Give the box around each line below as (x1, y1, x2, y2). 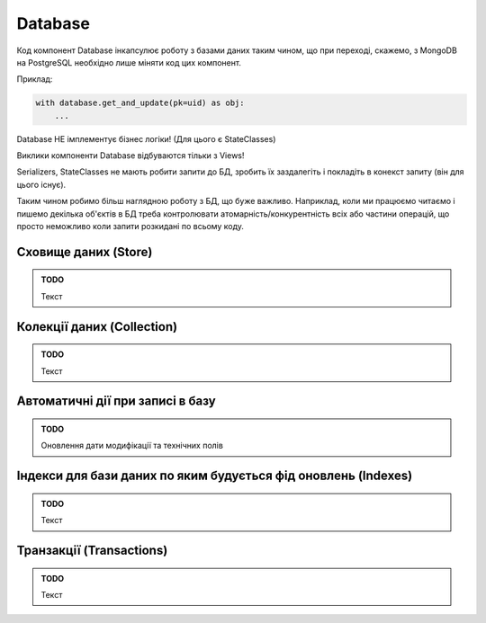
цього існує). (16, 179, 67, 190)
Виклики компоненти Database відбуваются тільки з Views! (16, 150, 245, 161)
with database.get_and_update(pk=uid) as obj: (35, 98, 245, 108)
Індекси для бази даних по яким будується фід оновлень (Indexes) (16, 468, 413, 484)
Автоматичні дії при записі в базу (16, 394, 216, 409)
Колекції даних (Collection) (16, 319, 178, 334)
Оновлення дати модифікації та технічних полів (40, 441, 224, 451)
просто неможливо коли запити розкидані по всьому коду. (16, 221, 245, 232)
